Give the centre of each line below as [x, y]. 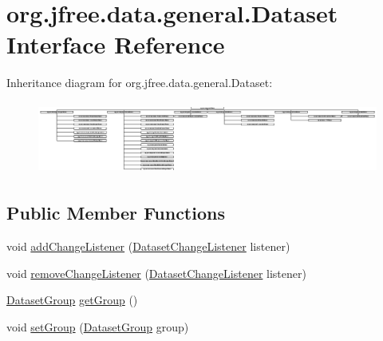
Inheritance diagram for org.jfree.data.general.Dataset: [140, 83]
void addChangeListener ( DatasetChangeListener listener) [148, 246]
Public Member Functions [116, 213]
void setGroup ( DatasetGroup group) [98, 326]
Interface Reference [116, 44]
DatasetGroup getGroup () [72, 300]
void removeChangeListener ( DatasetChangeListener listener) [156, 273]
